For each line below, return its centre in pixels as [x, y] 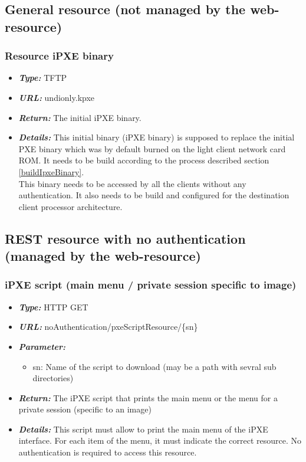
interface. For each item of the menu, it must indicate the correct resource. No [160, 440]
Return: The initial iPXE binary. [80, 117]
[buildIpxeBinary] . [51, 171]
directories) [53, 378]
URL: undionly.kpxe [57, 97]
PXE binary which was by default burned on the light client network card [152, 148]
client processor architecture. [70, 206]
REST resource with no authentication [125, 238]
